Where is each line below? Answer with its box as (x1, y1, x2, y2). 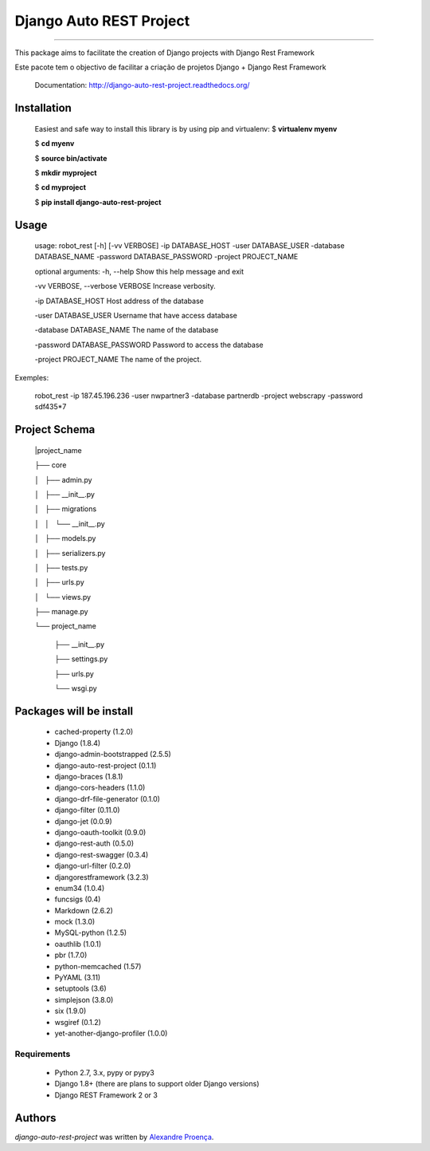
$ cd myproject (34, 183, 87, 192)
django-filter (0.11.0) (54, 806, 120, 815)
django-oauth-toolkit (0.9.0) (54, 827, 147, 837)
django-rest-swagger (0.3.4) (54, 849, 149, 859)
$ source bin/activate (34, 153, 107, 163)
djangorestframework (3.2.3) (54, 872, 149, 881)
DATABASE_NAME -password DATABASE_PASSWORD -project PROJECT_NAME (34, 252, 299, 262)
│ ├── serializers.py (34, 548, 106, 558)
